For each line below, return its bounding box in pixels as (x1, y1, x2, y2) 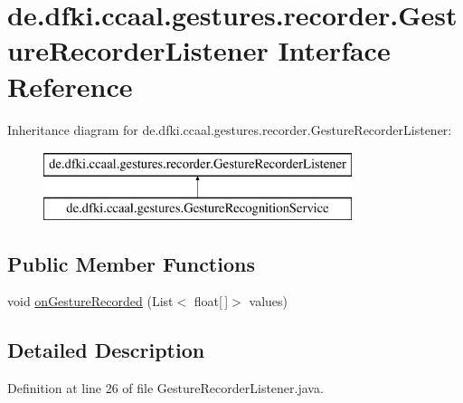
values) (249, 292, 288, 311)
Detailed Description (7, 336, 205, 364)
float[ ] (194, 292, 229, 311)
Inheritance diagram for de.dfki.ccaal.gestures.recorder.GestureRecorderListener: (7, 120, 452, 139)
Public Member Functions (7, 249, 255, 277)
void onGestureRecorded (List (7, 292, 174, 311)
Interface (278, 32, 391, 69)
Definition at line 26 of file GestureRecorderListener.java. (7, 379, 324, 398)
